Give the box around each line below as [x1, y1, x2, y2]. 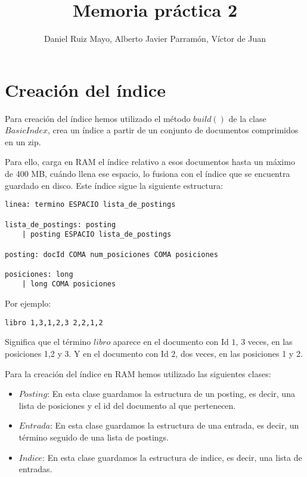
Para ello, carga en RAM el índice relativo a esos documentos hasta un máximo [5, 155, 295, 168]
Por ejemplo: [5, 297, 51, 310]
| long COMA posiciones [21, 280, 116, 289]
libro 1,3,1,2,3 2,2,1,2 [5, 318, 103, 327]
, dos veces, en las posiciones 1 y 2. [175, 347, 303, 359]
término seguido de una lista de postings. [18, 430, 169, 443]
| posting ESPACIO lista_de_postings [21, 230, 172, 239]
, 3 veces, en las [235, 335, 293, 348]
